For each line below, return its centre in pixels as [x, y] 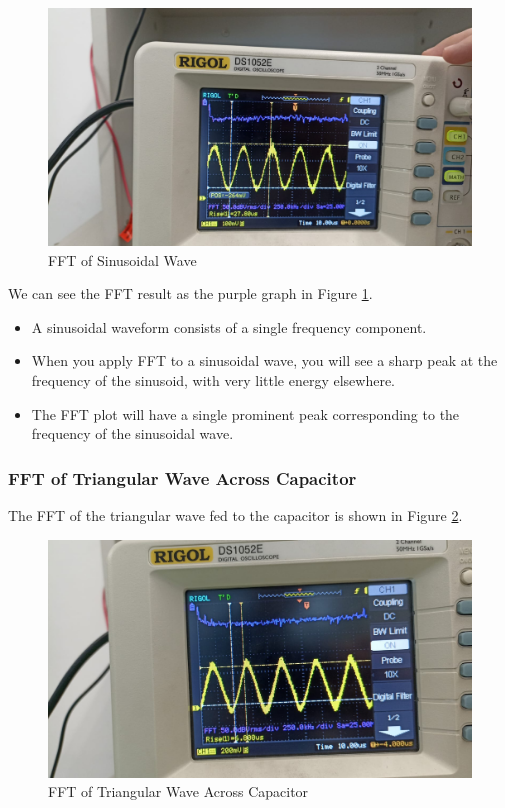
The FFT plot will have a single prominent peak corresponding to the [245, 413]
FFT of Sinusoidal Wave [122, 259]
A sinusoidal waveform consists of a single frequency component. [229, 326]
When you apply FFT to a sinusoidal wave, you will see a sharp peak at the [264, 360]
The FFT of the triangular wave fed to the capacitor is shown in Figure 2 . [235, 515]
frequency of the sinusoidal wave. [132, 433]
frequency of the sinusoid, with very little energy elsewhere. [213, 380]
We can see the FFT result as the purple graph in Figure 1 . [190, 293]
